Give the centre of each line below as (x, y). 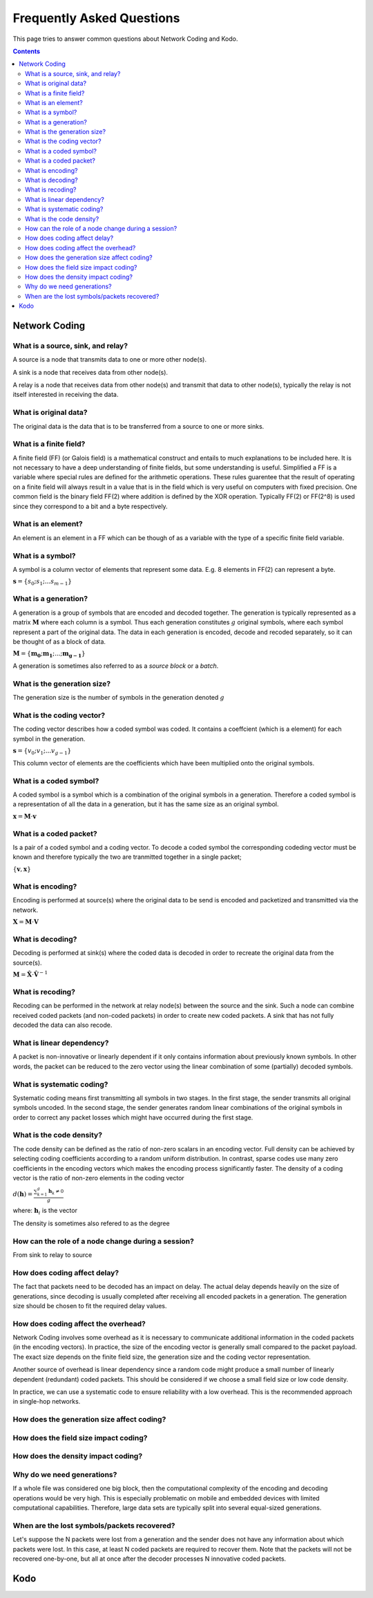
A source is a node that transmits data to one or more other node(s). (110, 360)
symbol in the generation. (49, 738)
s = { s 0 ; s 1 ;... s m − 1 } (42, 582)
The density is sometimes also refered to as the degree (91, 1223)
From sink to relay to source (52, 1254)
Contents (27, 51)
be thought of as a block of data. (59, 642)
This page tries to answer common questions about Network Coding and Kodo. (125, 39)
